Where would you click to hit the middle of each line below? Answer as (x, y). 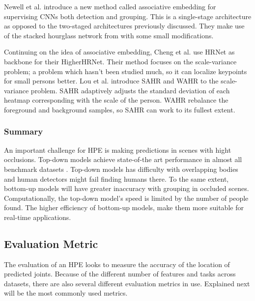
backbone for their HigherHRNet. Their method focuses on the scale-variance (120, 61)
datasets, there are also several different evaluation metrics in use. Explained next (127, 283)
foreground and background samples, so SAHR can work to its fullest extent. (120, 109)
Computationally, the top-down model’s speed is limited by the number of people (126, 198)
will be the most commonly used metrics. (66, 293)
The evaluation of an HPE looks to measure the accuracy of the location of (117, 264)
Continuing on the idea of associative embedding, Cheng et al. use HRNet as (119, 52)
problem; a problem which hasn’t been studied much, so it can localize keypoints (126, 71)
